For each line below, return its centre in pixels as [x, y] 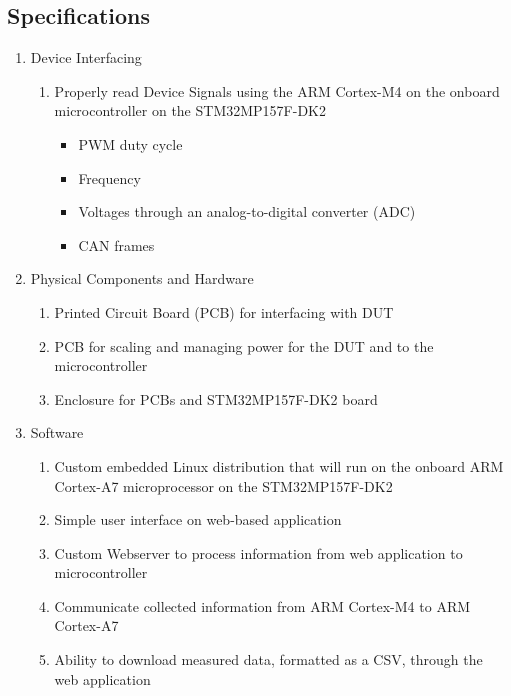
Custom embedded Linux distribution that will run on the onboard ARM [279, 465]
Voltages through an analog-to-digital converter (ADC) [247, 211]
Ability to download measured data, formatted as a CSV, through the [268, 659]
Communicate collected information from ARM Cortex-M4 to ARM [262, 605]
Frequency [109, 177]
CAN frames [116, 244]
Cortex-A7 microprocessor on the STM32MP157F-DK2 [223, 485]
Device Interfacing [86, 57]
